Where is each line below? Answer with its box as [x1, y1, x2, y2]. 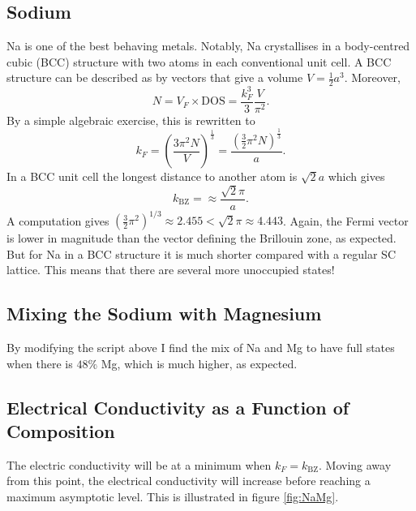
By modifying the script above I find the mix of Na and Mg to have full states [6, 339, 395, 356]
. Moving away [319, 456, 392, 473]
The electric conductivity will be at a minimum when [6, 456, 272, 473]
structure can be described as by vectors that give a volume [6, 69, 303, 86]
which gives [328, 168, 385, 185]
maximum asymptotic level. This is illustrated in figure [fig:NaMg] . [6, 488, 339, 505]
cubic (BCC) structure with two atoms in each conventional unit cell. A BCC [6, 53, 392, 70]
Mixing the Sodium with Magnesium [6, 301, 322, 326]
